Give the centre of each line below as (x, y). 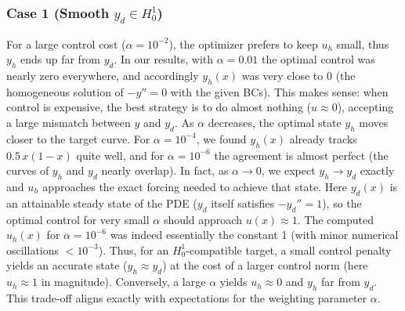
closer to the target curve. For (78, 138)
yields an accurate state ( (67, 265)
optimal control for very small (78, 219)
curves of (28, 170)
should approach (202, 219)
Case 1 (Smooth (58, 12)
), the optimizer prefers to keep (243, 43)
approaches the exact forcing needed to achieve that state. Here (195, 186)
